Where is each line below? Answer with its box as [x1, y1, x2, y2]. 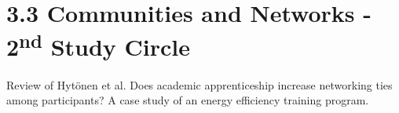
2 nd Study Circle [6, 27, 191, 63]
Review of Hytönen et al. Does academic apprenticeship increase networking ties [6, 76, 393, 93]
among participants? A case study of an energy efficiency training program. [6, 92, 369, 108]
